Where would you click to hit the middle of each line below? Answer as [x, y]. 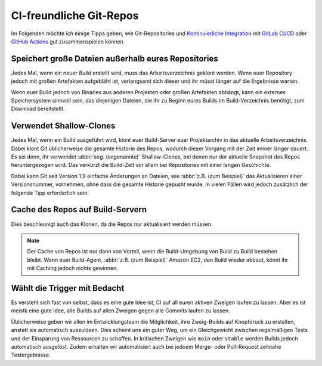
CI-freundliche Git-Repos [75, 15]
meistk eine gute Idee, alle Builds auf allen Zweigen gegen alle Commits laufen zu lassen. [120, 311]
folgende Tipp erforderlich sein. [50, 193]
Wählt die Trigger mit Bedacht [68, 288]
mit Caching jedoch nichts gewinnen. [73, 268]
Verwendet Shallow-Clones [63, 126]
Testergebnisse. [31, 355]
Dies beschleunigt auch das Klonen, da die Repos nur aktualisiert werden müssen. [112, 224]
